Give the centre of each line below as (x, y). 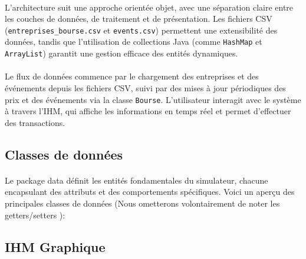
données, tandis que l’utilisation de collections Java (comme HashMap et (134, 41)
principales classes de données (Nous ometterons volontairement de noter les (142, 203)
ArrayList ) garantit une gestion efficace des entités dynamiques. (121, 53)
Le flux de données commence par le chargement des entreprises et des (132, 76)
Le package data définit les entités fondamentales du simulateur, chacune (136, 180)
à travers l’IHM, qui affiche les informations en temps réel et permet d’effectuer (148, 111)
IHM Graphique (55, 246)
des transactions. (35, 122)
